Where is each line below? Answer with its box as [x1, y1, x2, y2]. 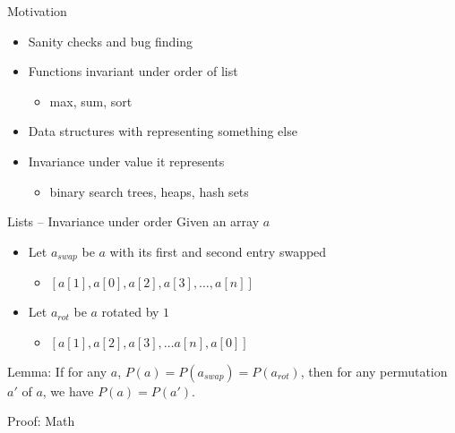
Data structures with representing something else [28, 122, 297, 140]
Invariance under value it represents [28, 151, 225, 170]
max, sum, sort [49, 91, 133, 110]
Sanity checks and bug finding [28, 31, 193, 50]
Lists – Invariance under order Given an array [7, 212, 260, 231]
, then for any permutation [300, 361, 448, 380]
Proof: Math [7, 412, 75, 430]
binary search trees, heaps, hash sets [49, 182, 249, 200]
